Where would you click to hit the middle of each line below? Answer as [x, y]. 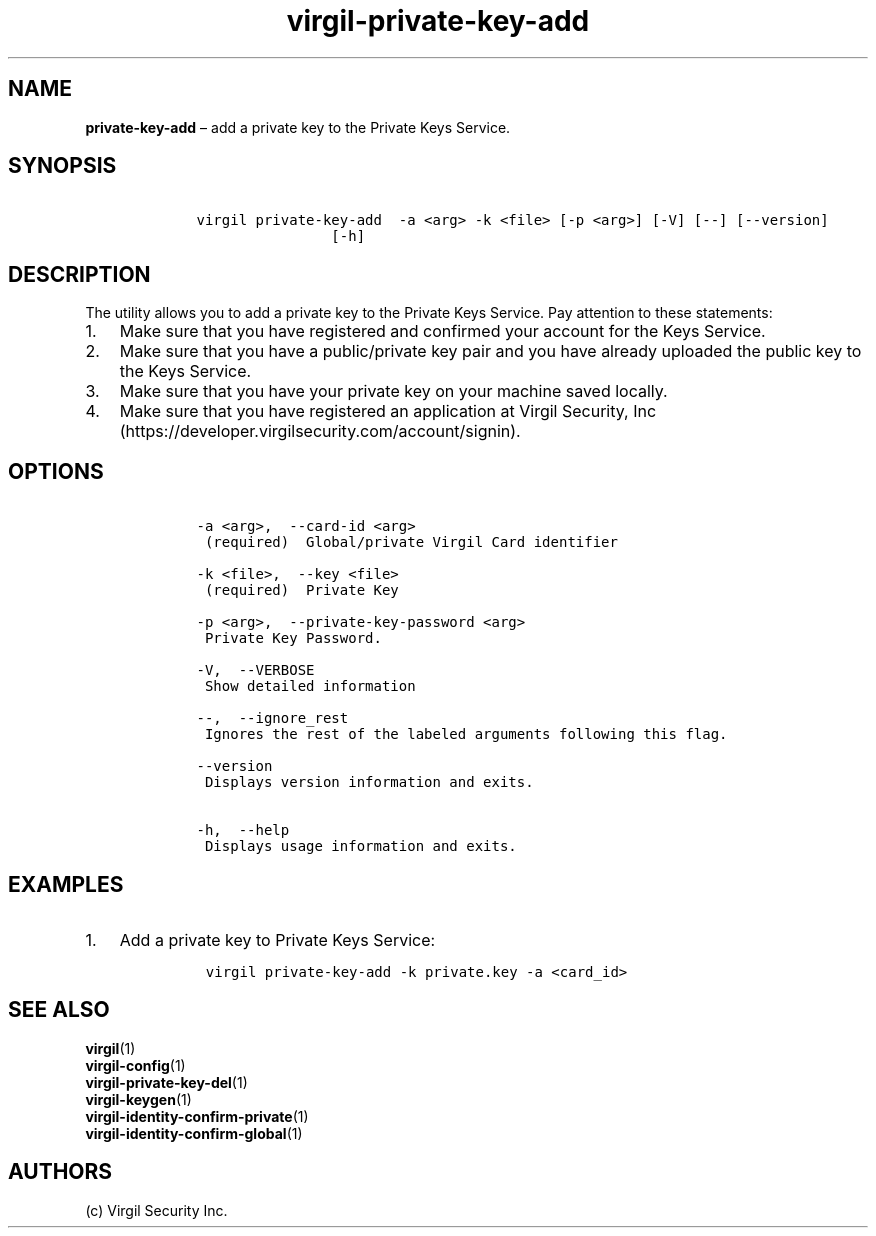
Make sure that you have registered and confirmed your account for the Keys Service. [442, 331]
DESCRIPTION [79, 274]
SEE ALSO [59, 1010]
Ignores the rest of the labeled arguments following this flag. [466, 734]
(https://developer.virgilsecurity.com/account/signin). [320, 431]
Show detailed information [310, 686]
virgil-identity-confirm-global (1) [194, 1133]
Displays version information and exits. [369, 782]
